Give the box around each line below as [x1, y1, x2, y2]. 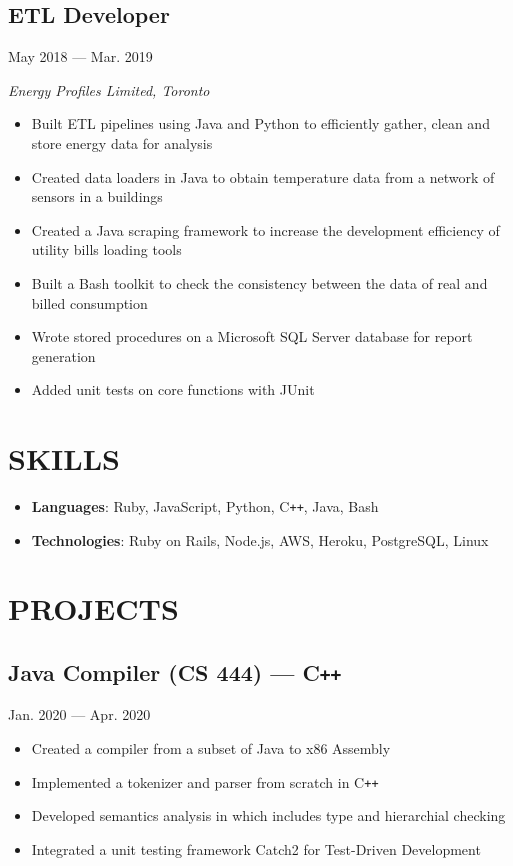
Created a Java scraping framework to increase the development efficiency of [31, 219, 500, 240]
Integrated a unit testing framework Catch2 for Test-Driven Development [31, 838, 481, 859]
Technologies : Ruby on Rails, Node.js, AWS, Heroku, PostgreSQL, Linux [31, 529, 489, 550]
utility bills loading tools [31, 239, 182, 260]
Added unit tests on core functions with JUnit [31, 379, 315, 400]
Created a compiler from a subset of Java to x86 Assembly [31, 738, 391, 759]
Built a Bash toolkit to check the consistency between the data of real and [31, 272, 488, 293]
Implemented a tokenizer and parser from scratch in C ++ [31, 771, 379, 792]
